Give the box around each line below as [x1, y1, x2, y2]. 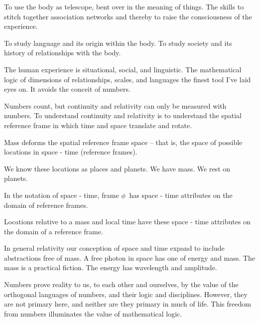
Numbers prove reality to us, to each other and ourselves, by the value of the [4, 279, 239, 290]
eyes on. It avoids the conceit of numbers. [4, 84, 130, 94]
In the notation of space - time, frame [4, 189, 119, 200]
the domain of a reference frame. [4, 226, 103, 236]
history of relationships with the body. [4, 47, 121, 58]
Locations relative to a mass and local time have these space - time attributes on [4, 216, 251, 227]
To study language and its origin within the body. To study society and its [4, 37, 232, 48]
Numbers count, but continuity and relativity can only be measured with [4, 100, 227, 111]
